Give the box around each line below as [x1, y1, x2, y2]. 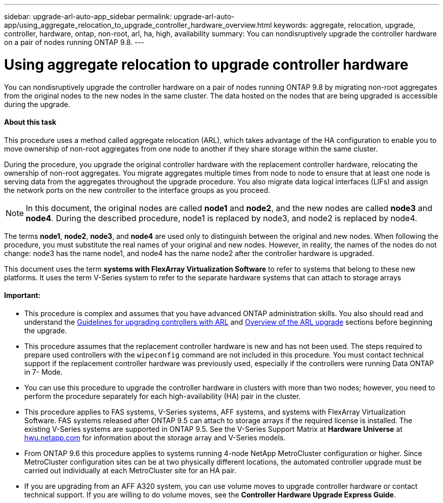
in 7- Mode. [24, 367, 63, 376]
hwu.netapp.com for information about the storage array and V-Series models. [24, 433, 286, 442]
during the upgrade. [4, 99, 70, 109]
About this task [4, 118, 57, 127]
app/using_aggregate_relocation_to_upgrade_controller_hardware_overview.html [4, 21, 272, 29]
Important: [4, 291, 40, 300]
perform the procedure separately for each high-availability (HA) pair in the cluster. [24, 391, 301, 400]
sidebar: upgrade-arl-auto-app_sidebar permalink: [4, 12, 172, 21]
